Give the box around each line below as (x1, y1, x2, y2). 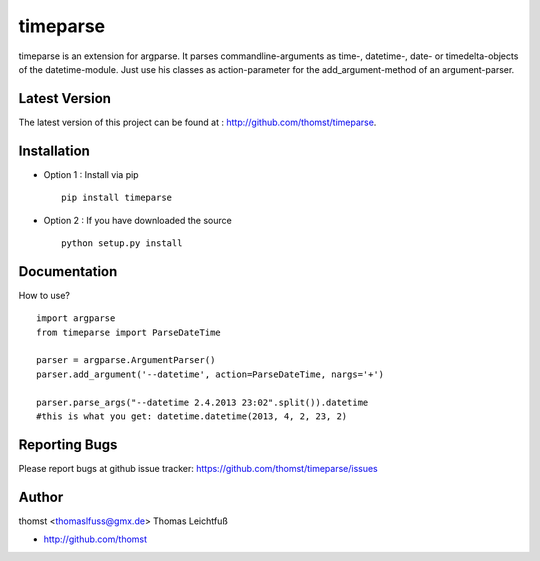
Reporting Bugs (18, 436, 118, 453)
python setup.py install (61, 237, 183, 249)
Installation (18, 142, 90, 159)
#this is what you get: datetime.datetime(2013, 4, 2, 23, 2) (36, 410, 348, 422)
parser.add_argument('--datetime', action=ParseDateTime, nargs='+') (36, 368, 385, 380)
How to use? (18, 289, 70, 301)
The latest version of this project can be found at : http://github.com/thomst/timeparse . (18, 116, 377, 128)
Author (18, 488, 64, 505)
